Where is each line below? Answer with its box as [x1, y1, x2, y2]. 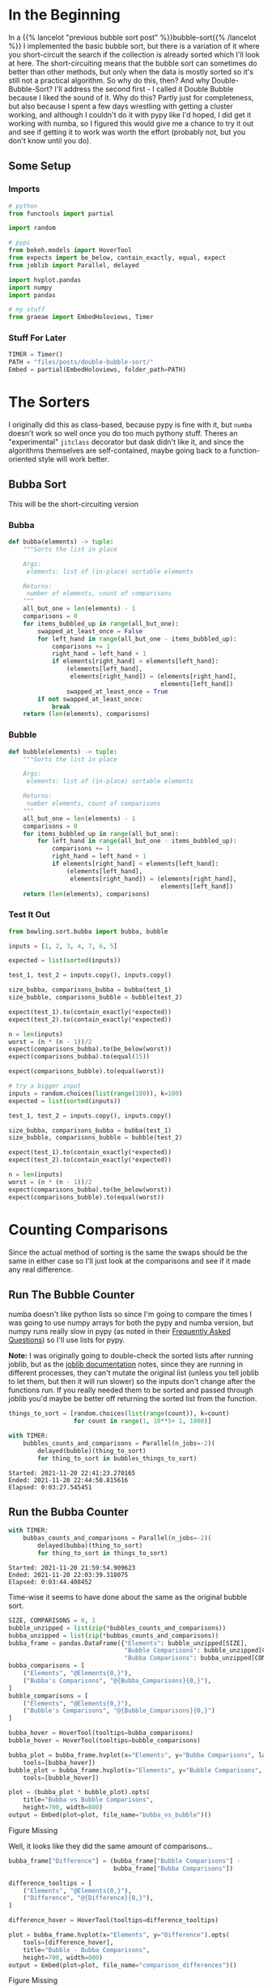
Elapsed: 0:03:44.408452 [8, 1578, 92, 1586]
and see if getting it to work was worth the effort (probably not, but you [8, 127, 246, 137]
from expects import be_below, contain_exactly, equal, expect [8, 254, 227, 262]
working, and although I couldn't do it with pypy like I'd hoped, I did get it [8, 109, 252, 119]
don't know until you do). [8, 135, 91, 145]
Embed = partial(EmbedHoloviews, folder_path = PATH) [8, 366, 186, 374]
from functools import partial [8, 209, 114, 218]
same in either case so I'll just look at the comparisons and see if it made [8, 1255, 251, 1265]
